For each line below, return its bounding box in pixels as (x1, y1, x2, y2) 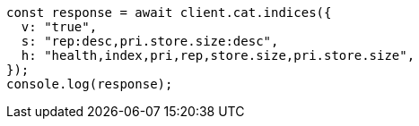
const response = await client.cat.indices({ (6, 5, 332, 20)
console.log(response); (6, 77, 173, 91)
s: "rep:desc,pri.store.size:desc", (21, 34, 279, 48)
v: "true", (21, 20, 98, 34)
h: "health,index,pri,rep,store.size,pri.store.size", (21, 48, 415, 63)
